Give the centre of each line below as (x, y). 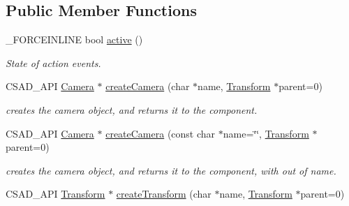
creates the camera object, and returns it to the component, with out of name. (171, 170)
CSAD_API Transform (55, 194)
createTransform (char (164, 194)
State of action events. (53, 62)
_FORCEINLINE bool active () (74, 39)
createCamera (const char (161, 133)
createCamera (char (148, 86)
